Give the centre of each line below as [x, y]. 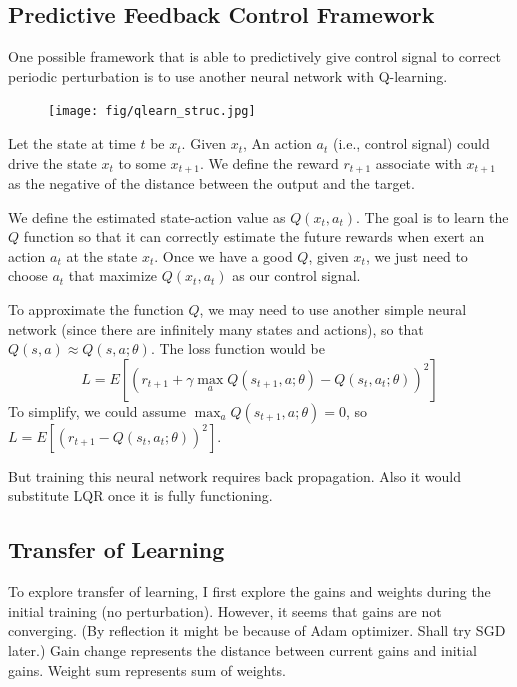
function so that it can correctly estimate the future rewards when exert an [254, 236]
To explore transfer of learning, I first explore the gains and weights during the [249, 591]
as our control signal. [296, 275]
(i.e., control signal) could [411, 143]
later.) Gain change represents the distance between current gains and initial [242, 650]
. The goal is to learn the [432, 216]
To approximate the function [96, 309]
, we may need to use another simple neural [333, 309]
